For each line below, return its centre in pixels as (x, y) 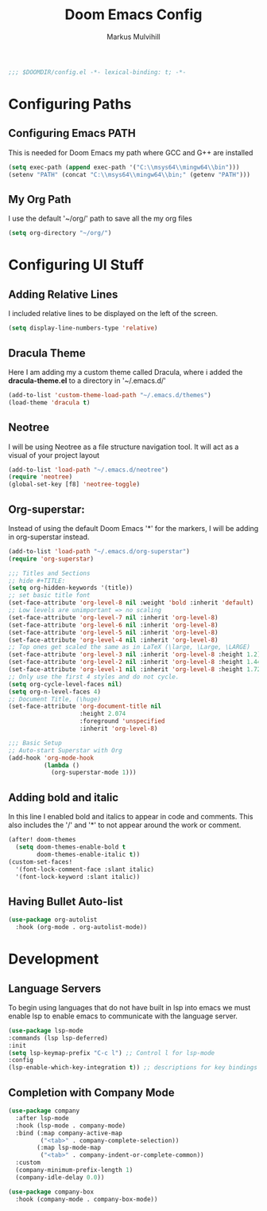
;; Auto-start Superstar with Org (66, 750)
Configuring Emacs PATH (72, 133)
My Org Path (40, 199)
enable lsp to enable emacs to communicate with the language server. (123, 1016)
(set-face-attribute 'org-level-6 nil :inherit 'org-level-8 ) (113, 625)
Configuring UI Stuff (76, 265)
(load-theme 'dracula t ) (49, 402)
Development (54, 959)
